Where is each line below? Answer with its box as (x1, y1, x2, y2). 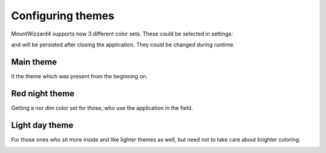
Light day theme (11, 120, 74, 130)
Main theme (11, 57, 57, 67)
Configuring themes (11, 9, 115, 22)
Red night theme (11, 88, 75, 99)
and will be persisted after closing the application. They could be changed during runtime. (11, 41, 235, 48)
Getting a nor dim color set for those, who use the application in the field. (11, 104, 193, 111)
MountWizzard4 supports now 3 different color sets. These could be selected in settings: (11, 30, 233, 37)
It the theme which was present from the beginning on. (11, 72, 148, 80)
